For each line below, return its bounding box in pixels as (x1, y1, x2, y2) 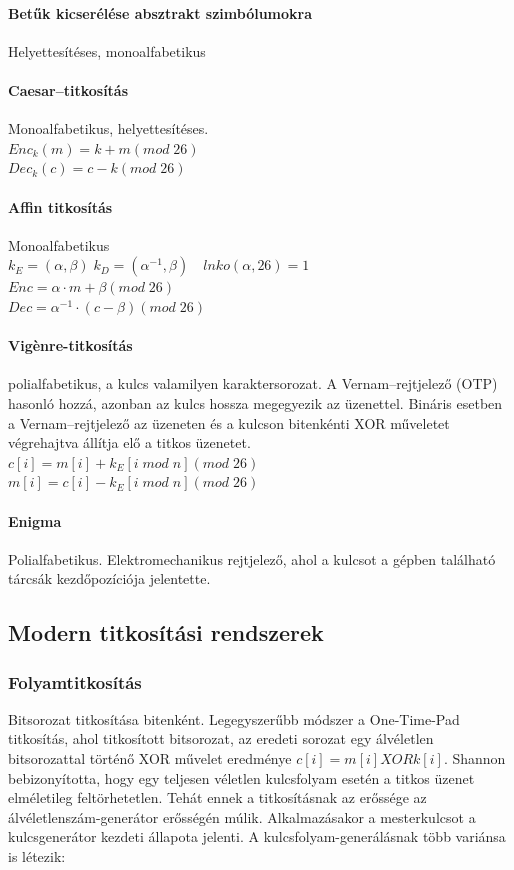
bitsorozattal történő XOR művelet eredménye (8, 748, 292, 769)
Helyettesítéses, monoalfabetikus (8, 40, 206, 61)
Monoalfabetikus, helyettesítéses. (8, 118, 209, 139)
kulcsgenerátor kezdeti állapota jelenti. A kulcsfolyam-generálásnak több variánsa (8, 826, 506, 847)
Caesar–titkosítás (8, 79, 129, 100)
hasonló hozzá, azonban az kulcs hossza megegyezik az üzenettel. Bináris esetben (8, 392, 503, 413)
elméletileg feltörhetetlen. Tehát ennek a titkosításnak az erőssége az (8, 787, 427, 808)
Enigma (8, 510, 62, 531)
